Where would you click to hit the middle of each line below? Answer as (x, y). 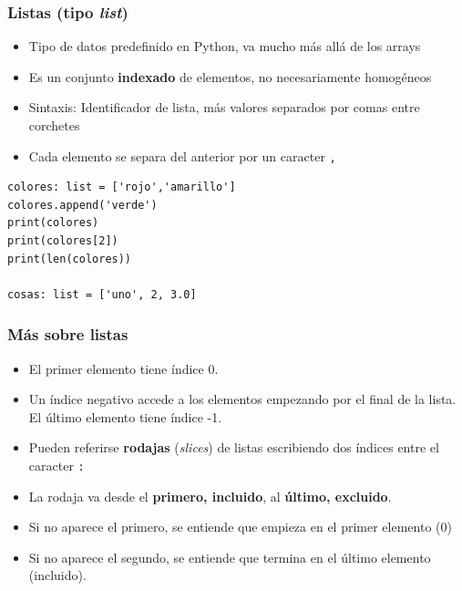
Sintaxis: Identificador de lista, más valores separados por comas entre (224, 107)
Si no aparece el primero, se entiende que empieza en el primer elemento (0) (240, 527)
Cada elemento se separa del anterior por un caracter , (182, 156)
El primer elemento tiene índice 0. (123, 368)
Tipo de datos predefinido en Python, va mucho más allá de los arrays (225, 46)
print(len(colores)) (70, 259)
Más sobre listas (68, 334)
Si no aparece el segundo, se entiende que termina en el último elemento (230, 557)
